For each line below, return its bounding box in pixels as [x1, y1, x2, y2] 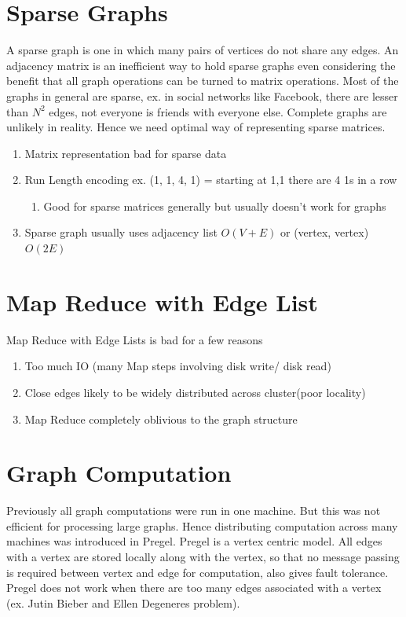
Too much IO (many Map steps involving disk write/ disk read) [24, 358, 331, 374]
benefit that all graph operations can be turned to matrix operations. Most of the [6, 72, 399, 89]
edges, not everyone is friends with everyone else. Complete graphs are [49, 103, 387, 119]
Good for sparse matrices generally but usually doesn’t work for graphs [43, 197, 386, 214]
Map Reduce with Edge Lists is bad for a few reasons [6, 331, 263, 347]
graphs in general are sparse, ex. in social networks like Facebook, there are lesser [6, 87, 398, 104]
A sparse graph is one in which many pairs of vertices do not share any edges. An [6, 42, 399, 58]
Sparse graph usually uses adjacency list [24, 224, 218, 241]
